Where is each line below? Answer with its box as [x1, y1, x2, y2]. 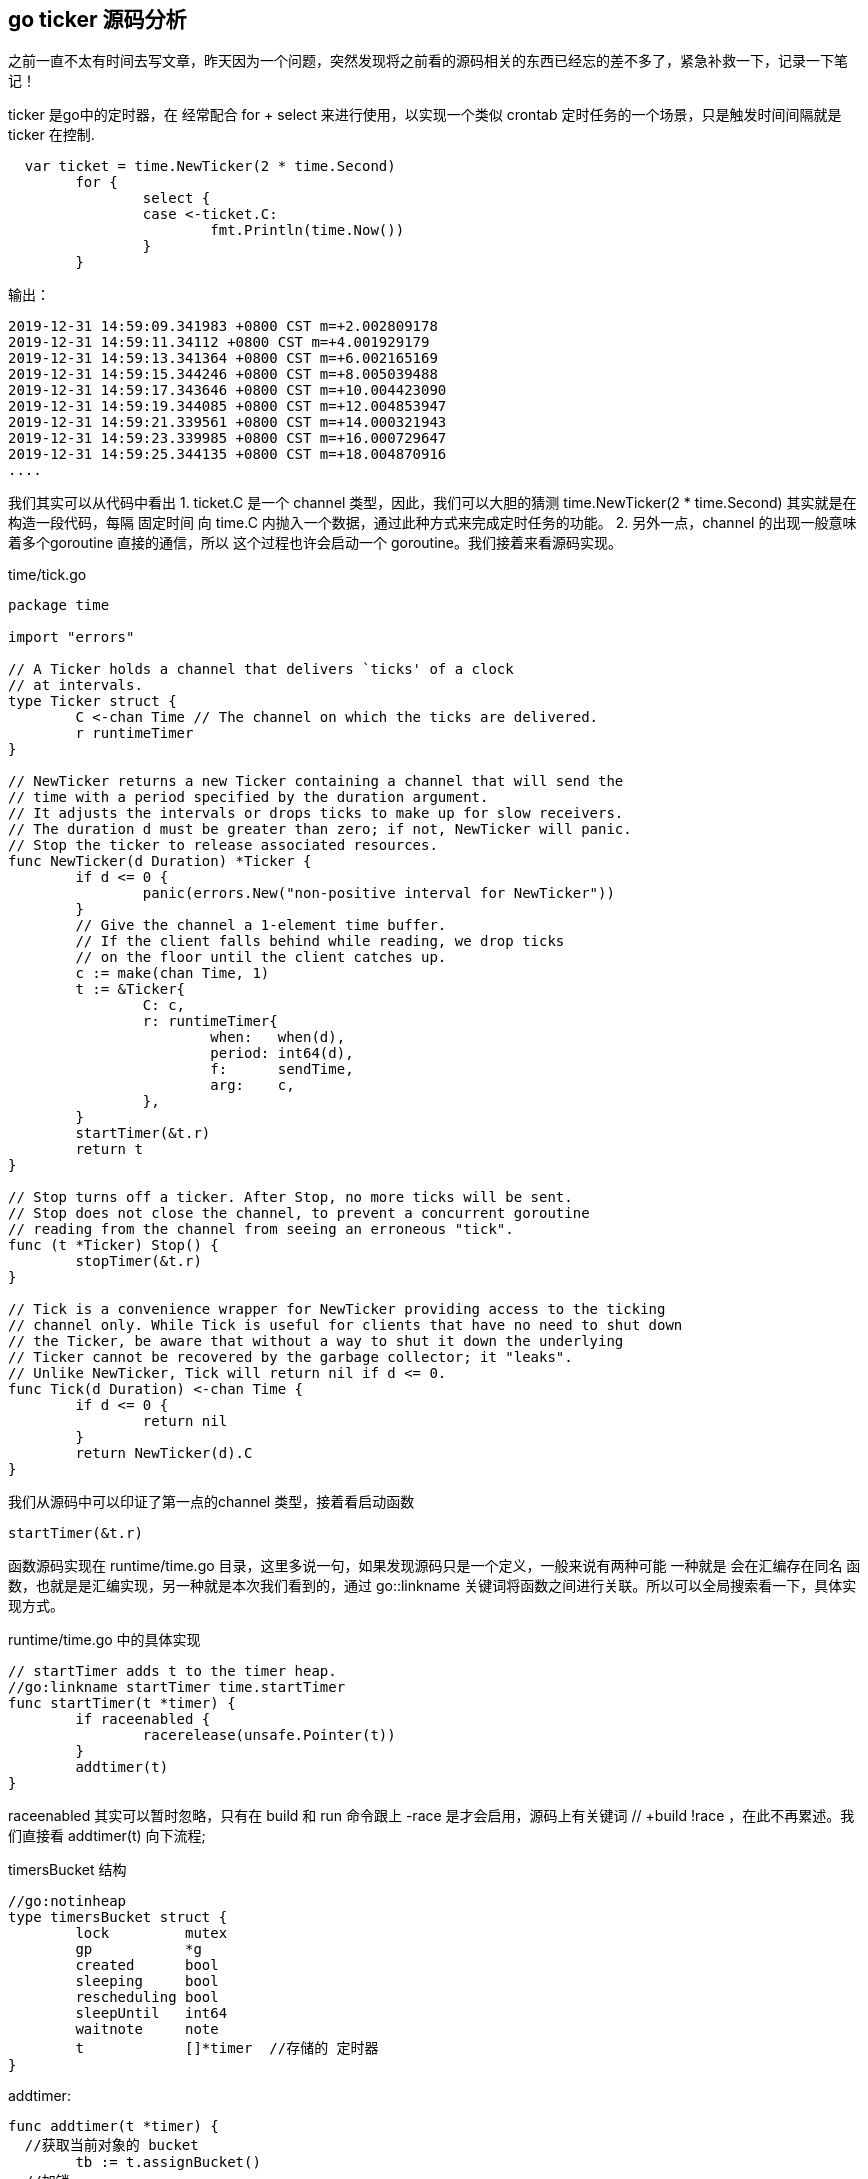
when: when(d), [210, 1029, 346, 1046]
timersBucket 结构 [8, 1861, 127, 1879]
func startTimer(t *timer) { [8, 1695, 236, 1712]
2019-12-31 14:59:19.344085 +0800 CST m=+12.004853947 [8, 398, 447, 415]
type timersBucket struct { [8, 1909, 228, 1926]
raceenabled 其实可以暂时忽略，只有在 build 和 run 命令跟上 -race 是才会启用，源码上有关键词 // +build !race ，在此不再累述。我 [8, 1807, 855, 1825]
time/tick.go [8, 566, 87, 584]
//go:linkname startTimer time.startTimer [8, 1679, 346, 1696]
